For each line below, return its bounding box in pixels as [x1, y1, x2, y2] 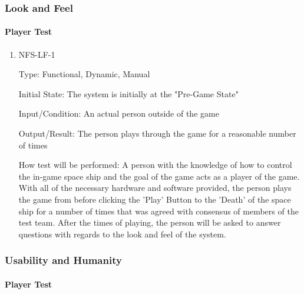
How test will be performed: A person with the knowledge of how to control [18, 158, 292, 171]
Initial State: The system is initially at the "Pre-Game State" [18, 87, 239, 100]
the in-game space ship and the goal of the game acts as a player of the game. [18, 170, 300, 182]
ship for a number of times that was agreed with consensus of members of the [18, 204, 299, 217]
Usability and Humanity [5, 253, 122, 267]
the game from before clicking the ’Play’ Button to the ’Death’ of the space [18, 193, 291, 205]
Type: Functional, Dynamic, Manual [18, 68, 150, 80]
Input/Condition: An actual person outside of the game [18, 107, 219, 120]
